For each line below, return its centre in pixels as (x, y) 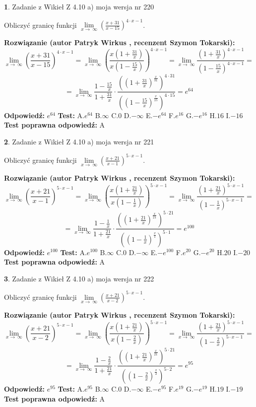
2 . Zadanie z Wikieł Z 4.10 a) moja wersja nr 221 (79, 141)
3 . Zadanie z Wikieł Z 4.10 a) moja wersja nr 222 (79, 278)
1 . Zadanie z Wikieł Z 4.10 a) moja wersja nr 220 (79, 6)
